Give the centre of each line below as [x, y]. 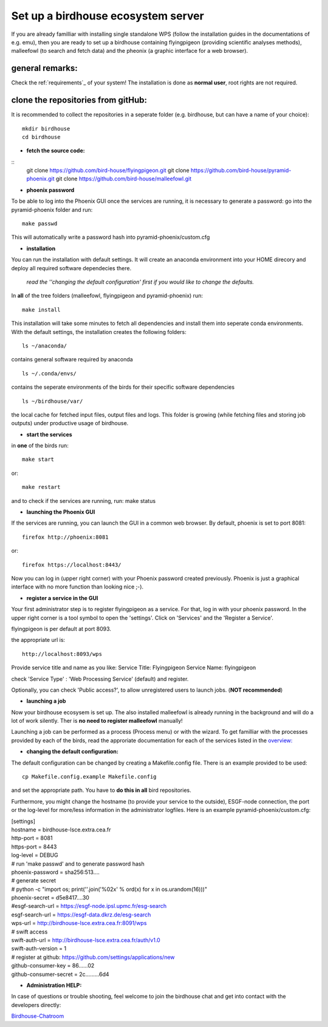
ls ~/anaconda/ [45, 346]
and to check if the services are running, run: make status [84, 500]
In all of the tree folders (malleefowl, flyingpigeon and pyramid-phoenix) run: [107, 296]
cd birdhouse [41, 137]
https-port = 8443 [34, 847]
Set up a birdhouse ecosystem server [108, 16]
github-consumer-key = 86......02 [53, 966]
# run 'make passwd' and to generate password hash [78, 864]
